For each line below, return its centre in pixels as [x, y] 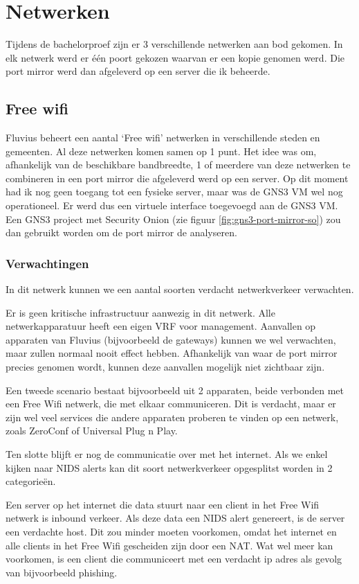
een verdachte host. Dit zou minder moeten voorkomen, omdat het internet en [171, 531]
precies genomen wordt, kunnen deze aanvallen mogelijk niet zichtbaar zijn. [165, 367]
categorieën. [31, 481]
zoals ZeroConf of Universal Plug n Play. [92, 431]
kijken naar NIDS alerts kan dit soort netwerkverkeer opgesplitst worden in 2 [169, 467]
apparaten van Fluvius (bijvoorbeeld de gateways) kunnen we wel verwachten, [171, 339]
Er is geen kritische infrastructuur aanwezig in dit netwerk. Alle [140, 312]
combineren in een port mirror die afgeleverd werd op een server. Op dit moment [177, 178]
